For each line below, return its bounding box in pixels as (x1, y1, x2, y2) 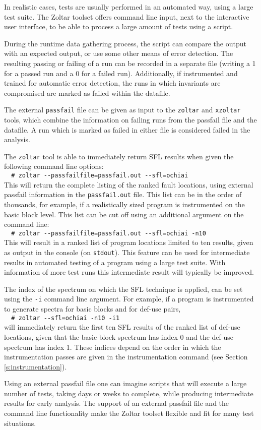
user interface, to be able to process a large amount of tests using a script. (4, 21, 233, 32)
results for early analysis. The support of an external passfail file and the (4, 398, 229, 408)
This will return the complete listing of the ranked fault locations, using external (4, 179, 253, 190)
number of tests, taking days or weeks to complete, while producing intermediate (4, 388, 253, 398)
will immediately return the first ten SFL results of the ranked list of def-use (4, 322, 240, 332)
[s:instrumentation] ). (4, 361, 67, 372)
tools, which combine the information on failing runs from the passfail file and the (4, 114, 257, 125)
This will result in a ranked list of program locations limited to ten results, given (4, 237, 253, 248)
